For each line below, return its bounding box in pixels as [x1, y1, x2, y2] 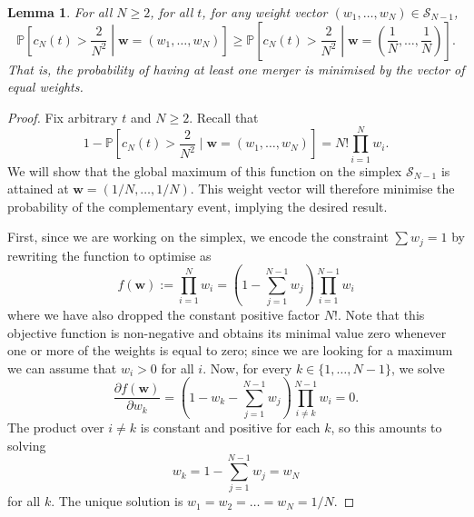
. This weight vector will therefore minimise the [190, 179, 455, 198]
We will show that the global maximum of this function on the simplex [7, 161, 402, 180]
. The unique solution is [51, 492, 183, 511]
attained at [7, 179, 69, 198]
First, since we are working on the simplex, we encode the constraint [7, 227, 389, 246]
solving [7, 435, 46, 454]
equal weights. [7, 77, 84, 96]
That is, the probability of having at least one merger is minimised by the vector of [7, 59, 465, 78]
